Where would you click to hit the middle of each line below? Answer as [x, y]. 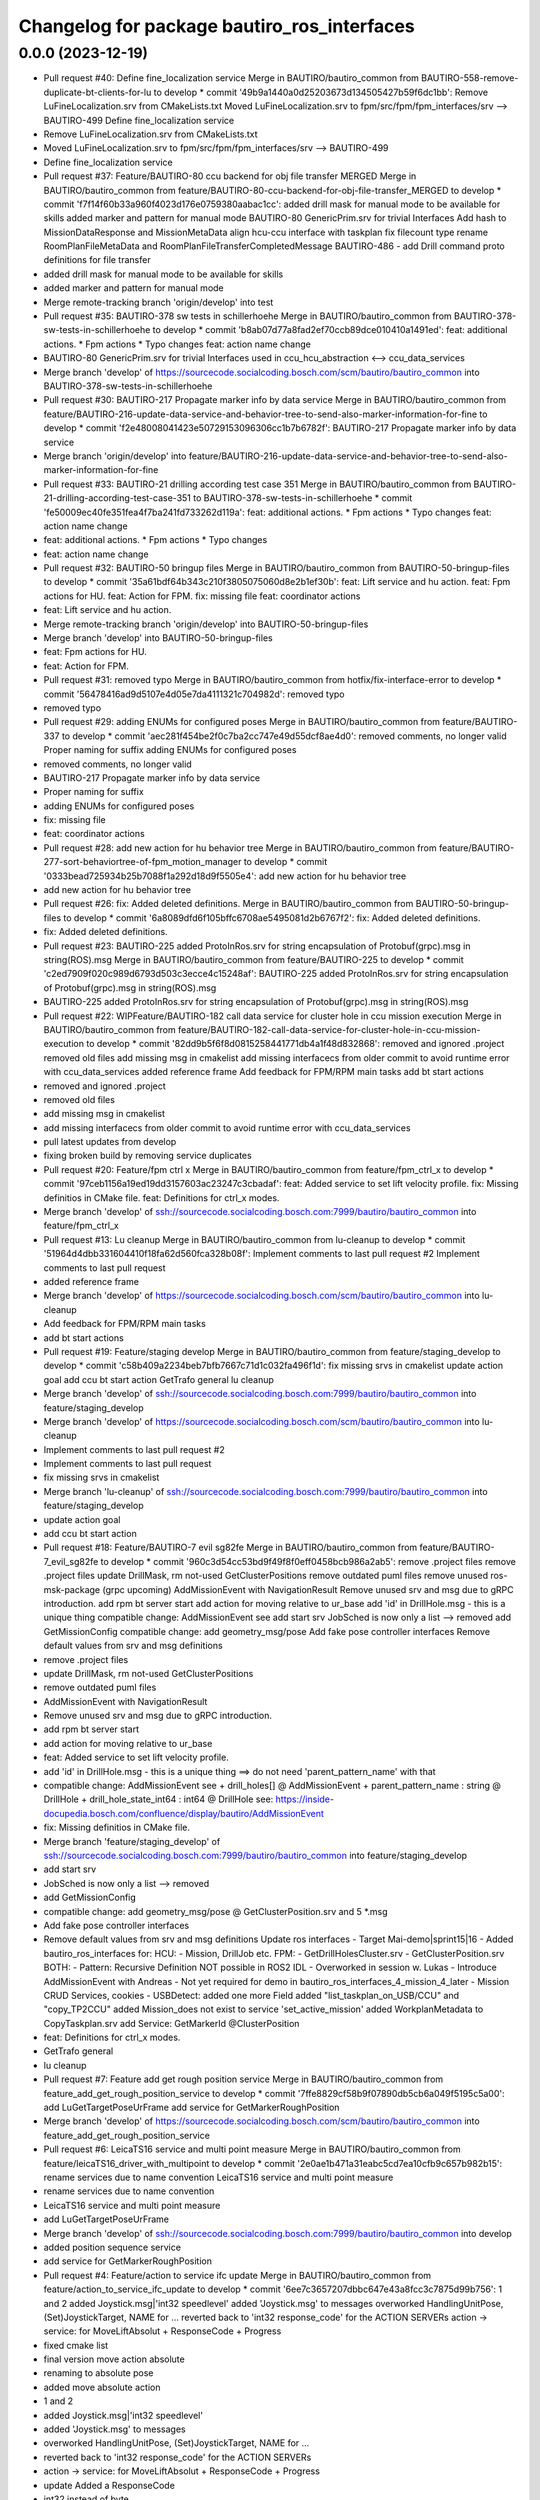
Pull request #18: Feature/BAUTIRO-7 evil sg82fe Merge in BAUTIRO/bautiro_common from [230, 1547]
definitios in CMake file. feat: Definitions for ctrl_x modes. [161, 1197]
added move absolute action [102, 2387]
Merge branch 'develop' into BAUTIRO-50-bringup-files [158, 638]
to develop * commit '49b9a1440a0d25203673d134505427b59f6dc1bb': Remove [321, 92]
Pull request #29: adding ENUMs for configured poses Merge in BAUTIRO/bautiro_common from [241, 722]
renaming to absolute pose [98, 2373]
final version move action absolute [114, 2359]
